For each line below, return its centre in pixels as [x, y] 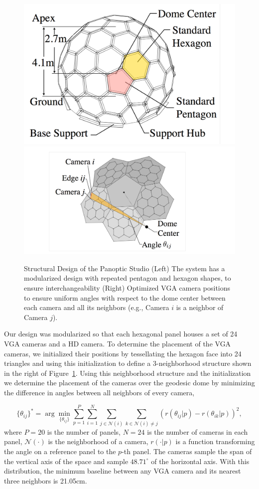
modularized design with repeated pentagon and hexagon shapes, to [128, 278]
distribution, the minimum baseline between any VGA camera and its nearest [123, 471]
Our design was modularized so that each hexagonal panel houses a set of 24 [121, 334]
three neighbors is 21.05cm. [46, 480]
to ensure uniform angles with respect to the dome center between [125, 297]
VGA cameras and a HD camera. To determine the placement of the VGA [118, 344]
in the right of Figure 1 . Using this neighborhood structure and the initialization [128, 373]
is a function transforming [215, 441]
